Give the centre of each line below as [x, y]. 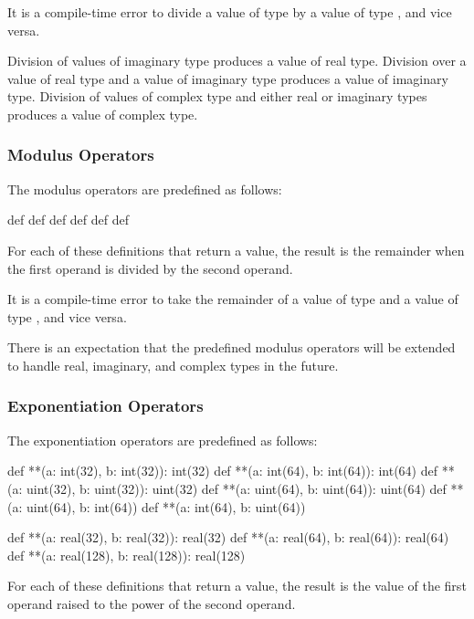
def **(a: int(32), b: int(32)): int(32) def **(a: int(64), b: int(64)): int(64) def [223, 471]
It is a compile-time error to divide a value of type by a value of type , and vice [230, 12]
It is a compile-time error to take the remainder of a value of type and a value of [233, 299]
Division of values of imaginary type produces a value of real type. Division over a [237, 61]
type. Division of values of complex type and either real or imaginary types [217, 96]
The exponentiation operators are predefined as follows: [163, 440]
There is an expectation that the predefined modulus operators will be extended [232, 347]
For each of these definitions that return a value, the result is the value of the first [237, 586]
